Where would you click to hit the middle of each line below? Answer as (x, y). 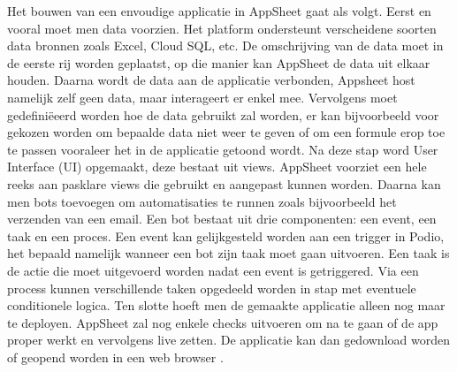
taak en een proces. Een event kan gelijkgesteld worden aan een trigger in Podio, (226, 235)
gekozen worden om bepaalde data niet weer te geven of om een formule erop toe (226, 132)
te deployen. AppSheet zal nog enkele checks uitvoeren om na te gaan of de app (223, 322)
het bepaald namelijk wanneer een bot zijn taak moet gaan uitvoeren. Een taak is (228, 253)
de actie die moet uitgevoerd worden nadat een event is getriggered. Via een (213, 270)
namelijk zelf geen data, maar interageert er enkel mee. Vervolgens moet (202, 97)
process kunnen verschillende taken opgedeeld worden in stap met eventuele (212, 288)
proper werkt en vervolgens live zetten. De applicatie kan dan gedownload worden (228, 340)
